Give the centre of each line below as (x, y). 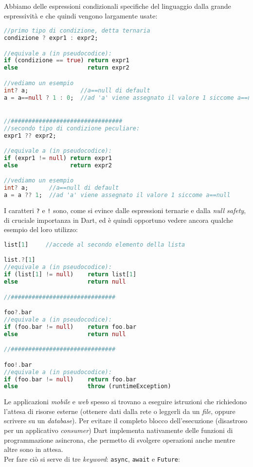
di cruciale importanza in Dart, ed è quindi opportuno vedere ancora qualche (119, 220)
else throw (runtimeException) (88, 386)
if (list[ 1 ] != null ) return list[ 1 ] (70, 275)
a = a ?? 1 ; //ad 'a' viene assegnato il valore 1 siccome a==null (117, 195)
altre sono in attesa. (34, 449)
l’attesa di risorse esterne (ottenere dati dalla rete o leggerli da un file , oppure (120, 411)
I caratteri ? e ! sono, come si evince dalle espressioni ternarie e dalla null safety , (125, 210)
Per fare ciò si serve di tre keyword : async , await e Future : (92, 458)
